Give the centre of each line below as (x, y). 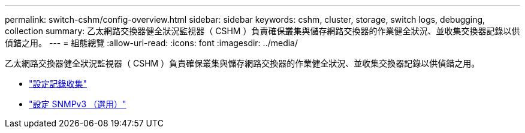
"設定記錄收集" (58, 84)
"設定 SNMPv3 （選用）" (78, 104)
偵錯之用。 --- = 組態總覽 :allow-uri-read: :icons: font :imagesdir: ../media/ (152, 43)
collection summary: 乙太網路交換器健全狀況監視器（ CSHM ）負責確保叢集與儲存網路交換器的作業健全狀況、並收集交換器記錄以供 (262, 31)
